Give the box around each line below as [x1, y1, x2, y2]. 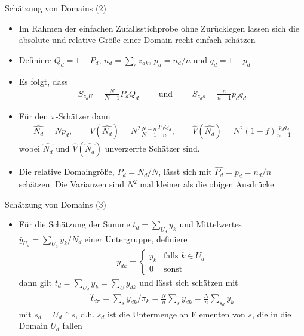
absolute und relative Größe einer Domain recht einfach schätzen [19, 33, 256, 46]
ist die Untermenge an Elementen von [107, 307, 245, 320]
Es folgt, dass [19, 75, 68, 87]
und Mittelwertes [179, 218, 242, 230]
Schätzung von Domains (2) [5, 2, 106, 14]
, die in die [252, 307, 291, 320]
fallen [62, 319, 82, 332]
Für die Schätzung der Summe [19, 218, 130, 230]
